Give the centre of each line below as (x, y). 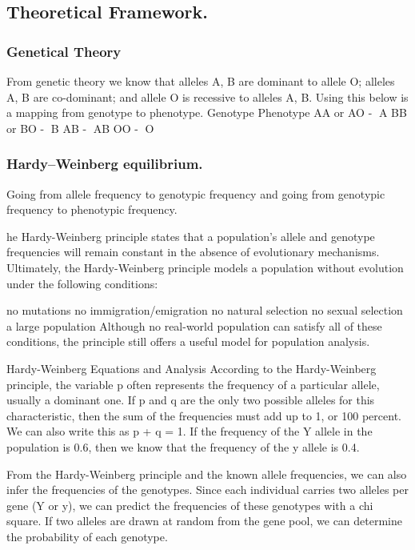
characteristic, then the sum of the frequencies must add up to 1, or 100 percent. (204, 415)
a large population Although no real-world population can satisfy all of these (194, 325)
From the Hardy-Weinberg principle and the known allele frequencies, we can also (207, 474)
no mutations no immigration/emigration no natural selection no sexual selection (205, 310)
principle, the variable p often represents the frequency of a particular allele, (193, 384)
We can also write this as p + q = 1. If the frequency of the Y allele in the (190, 431)
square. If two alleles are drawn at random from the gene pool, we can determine (205, 521)
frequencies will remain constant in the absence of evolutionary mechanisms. (193, 252)
